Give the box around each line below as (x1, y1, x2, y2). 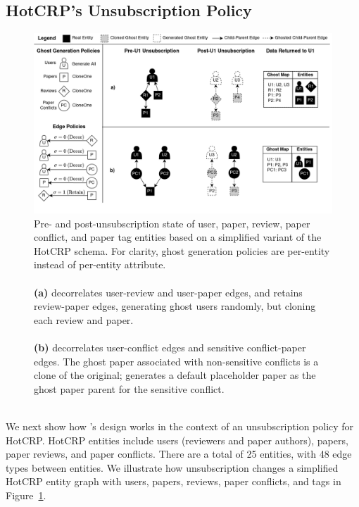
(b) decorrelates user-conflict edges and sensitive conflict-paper (34, 340, 306, 355)
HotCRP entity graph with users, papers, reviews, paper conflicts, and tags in (6, 474, 341, 489)
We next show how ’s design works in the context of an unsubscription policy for (6, 419, 354, 433)
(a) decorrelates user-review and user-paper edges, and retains (34, 284, 303, 299)
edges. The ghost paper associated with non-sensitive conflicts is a (34, 353, 319, 368)
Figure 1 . (6, 487, 46, 502)
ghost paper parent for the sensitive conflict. (34, 381, 225, 396)
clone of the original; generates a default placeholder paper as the (34, 368, 316, 382)
